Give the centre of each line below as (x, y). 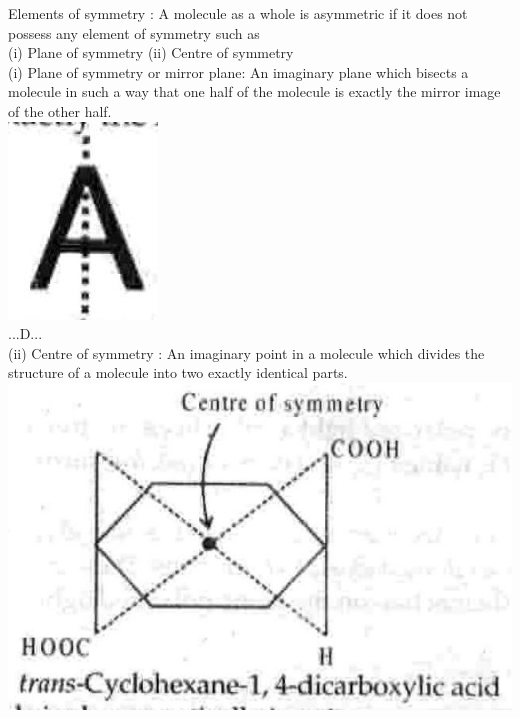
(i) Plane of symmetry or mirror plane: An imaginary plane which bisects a (238, 71)
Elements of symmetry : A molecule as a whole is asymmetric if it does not (238, 13)
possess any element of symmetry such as (134, 32)
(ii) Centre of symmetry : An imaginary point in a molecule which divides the (246, 352)
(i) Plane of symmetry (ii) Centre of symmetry (151, 52)
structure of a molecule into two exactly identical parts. (178, 372)
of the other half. (60, 110)
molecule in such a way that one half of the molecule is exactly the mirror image (254, 91)
